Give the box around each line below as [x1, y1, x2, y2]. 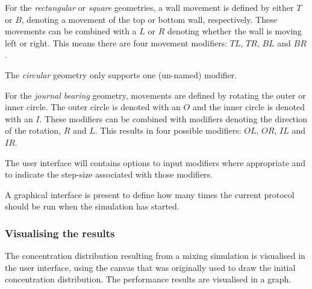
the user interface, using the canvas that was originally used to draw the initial [5, 261, 296, 273]
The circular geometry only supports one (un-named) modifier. [5, 68, 237, 81]
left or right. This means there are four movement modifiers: [5, 36, 228, 49]
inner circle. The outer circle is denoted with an [5, 101, 181, 113]
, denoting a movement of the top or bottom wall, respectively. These [21, 13, 277, 25]
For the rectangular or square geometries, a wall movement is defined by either [5, 1, 294, 13]
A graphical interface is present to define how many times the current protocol [5, 188, 295, 200]
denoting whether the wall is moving [167, 25, 302, 37]
